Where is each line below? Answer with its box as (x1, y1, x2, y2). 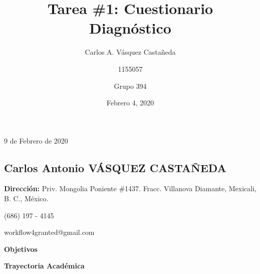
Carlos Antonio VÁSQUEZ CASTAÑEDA (4, 160, 226, 175)
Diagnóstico (89, 18, 171, 38)
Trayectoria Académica (4, 260, 85, 271)
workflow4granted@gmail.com (4, 227, 95, 237)
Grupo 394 (114, 80, 147, 91)
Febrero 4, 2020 (106, 97, 154, 108)
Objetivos (4, 243, 38, 254)
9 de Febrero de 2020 (4, 135, 68, 146)
